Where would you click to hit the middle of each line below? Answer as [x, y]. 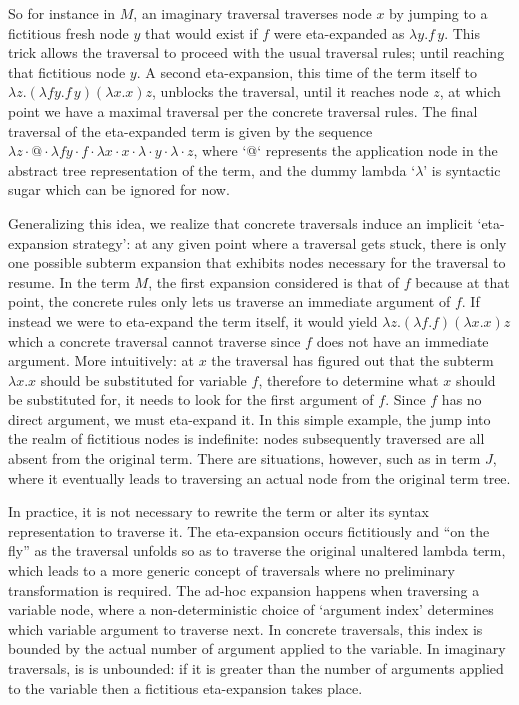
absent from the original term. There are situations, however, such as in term [244, 458]
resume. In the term [69, 281]
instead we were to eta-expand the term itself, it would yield [193, 320]
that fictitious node [67, 71]
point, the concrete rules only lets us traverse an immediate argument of [229, 301]
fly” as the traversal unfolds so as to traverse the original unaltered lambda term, [257, 550]
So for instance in [62, 13]
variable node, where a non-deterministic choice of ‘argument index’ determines [251, 609]
